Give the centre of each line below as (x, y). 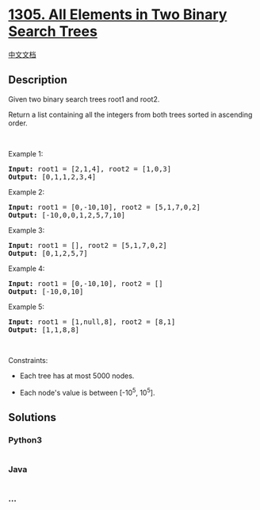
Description (38, 80)
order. (18, 123)
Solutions (32, 417)
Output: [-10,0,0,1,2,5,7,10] (67, 215)
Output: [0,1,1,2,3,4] (52, 177)
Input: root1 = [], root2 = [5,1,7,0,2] (88, 245)
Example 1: (26, 153)
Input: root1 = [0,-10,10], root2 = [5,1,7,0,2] (104, 207)
